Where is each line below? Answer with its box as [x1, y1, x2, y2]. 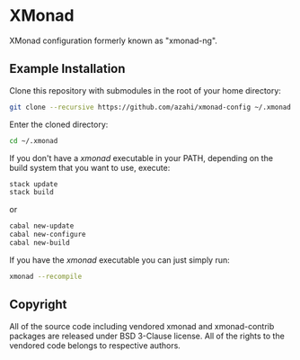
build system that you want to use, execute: [9, 162, 171, 173]
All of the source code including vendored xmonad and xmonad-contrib [9, 320, 275, 331]
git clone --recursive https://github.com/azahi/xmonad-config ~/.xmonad [9, 103, 292, 112]
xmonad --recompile [9, 272, 83, 281]
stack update [9, 179, 58, 189]
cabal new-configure [9, 230, 87, 239]
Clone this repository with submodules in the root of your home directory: [9, 85, 281, 95]
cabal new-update [9, 221, 75, 230]
